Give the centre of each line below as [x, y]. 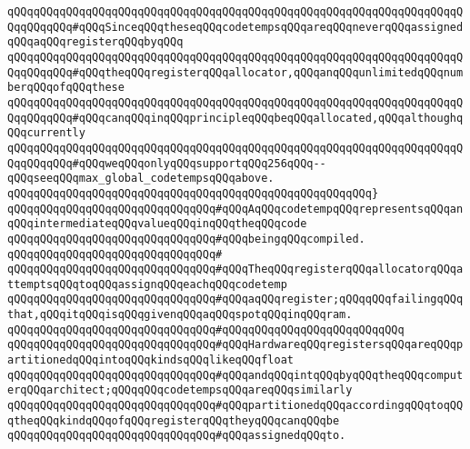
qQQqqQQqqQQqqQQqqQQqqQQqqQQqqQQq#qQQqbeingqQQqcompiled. [186, 239]
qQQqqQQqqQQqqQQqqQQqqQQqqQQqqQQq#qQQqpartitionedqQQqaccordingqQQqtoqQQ [235, 406]
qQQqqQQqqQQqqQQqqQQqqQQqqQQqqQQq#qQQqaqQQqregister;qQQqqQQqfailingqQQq [235, 299]
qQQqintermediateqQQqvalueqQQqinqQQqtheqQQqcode [157, 224]
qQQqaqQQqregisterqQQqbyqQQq [95, 42]
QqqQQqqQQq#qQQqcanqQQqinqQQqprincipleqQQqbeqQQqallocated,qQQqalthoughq [235, 118]
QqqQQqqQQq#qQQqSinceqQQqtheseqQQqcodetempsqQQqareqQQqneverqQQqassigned [235, 27]
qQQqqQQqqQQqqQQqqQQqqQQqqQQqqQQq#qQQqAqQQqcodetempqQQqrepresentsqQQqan [235, 209]
